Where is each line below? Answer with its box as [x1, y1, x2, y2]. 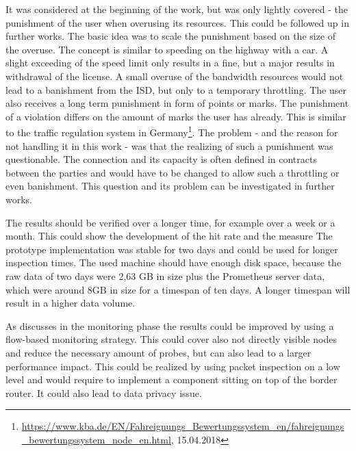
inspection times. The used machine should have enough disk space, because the [5, 255, 342, 270]
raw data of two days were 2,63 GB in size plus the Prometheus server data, [5, 268, 325, 283]
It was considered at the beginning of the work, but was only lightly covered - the [5, 2, 348, 16]
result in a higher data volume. [5, 296, 136, 310]
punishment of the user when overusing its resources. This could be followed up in [5, 15, 349, 29]
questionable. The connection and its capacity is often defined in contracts [5, 152, 317, 166]
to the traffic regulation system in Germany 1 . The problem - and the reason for [5, 123, 338, 139]
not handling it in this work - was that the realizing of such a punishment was [5, 138, 333, 153]
